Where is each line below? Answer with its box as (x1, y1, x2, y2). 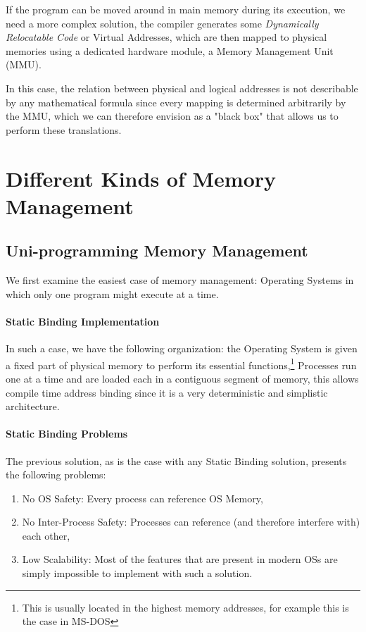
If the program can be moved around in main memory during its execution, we (6, 2, 346, 16)
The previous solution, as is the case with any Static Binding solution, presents (6, 453, 347, 468)
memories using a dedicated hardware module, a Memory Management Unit (6, 43, 334, 58)
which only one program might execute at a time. (6, 286, 219, 301)
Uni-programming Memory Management (6, 240, 308, 261)
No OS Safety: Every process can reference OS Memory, (22, 490, 263, 505)
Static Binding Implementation (6, 314, 160, 328)
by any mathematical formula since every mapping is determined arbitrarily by (6, 94, 346, 109)
